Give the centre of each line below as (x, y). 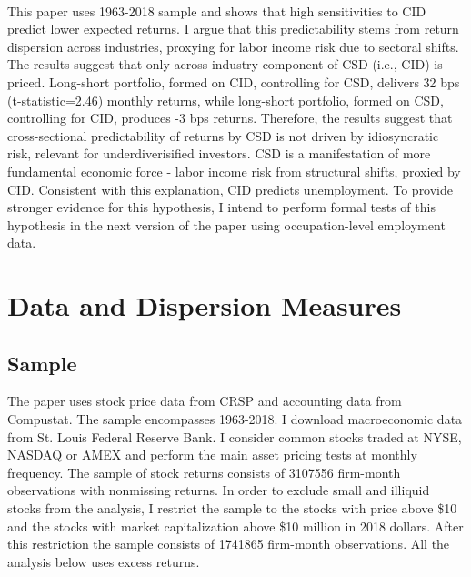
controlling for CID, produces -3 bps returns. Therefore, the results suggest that (230, 118)
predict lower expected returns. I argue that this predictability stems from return (233, 29)
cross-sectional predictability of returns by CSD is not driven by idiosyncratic (223, 135)
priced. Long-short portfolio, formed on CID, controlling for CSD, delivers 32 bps (234, 81)
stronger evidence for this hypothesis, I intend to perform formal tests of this (221, 207)
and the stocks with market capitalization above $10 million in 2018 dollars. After (235, 526)
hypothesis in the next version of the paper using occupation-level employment (226, 224)
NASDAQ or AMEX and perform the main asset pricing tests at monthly (212, 455)
